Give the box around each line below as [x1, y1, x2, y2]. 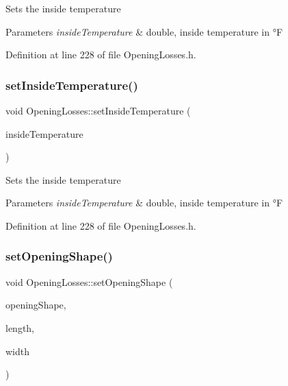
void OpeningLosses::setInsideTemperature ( [5, 104, 191, 117]
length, [5, 320, 35, 335]
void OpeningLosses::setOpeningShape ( [5, 274, 173, 289]
